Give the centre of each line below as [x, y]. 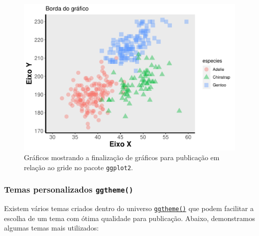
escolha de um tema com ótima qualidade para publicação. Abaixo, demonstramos [129, 218]
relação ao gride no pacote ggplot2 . [78, 167]
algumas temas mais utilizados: [52, 228]
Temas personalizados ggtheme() [69, 189]
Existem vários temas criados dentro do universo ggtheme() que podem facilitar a [129, 208]
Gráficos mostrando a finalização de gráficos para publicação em [122, 157]
